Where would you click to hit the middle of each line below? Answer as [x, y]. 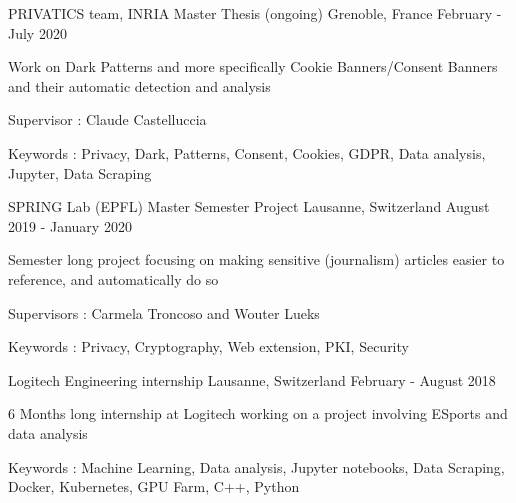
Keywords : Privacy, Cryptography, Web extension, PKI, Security [208, 346]
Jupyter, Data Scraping [80, 172]
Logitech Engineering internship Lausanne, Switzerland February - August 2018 [252, 379]
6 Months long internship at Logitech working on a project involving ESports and [258, 413]
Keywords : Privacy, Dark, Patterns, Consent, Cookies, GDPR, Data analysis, [247, 152]
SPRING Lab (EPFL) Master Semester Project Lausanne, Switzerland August [249, 206]
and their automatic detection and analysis [139, 85]
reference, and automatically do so [113, 278]
